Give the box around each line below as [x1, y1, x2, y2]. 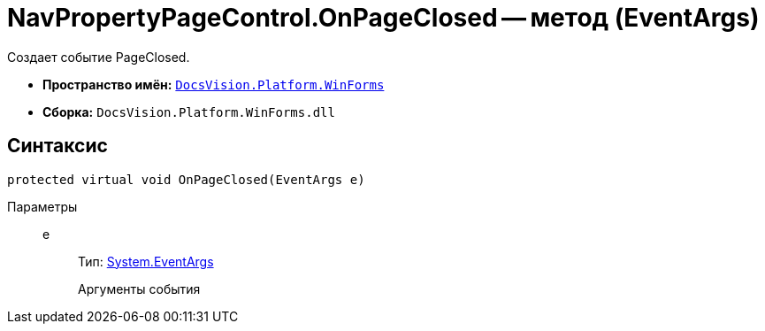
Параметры [7, 198, 78, 214]
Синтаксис [7, 135, 108, 158]
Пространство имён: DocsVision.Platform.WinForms [42, 76, 385, 92]
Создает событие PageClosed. [7, 49, 190, 65]
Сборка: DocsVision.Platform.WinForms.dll [42, 104, 335, 119]
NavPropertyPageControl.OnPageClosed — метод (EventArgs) [7, 3, 760, 33]
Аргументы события [78, 281, 201, 296]
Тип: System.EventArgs [78, 253, 214, 269]
